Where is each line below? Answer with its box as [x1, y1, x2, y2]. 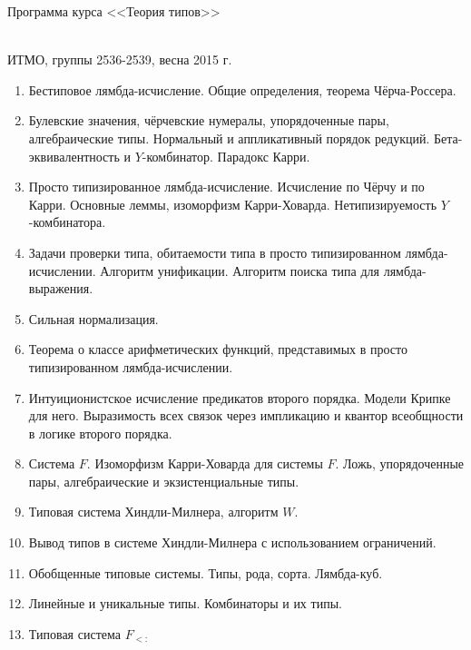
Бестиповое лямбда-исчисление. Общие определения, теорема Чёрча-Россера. [28, 80, 456, 99]
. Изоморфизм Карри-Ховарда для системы [86, 454, 323, 473]
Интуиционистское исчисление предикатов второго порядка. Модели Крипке [28, 388, 451, 407]
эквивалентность [28, 146, 120, 165]
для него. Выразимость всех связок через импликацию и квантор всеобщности [28, 406, 464, 425]
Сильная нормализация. [28, 309, 159, 328]
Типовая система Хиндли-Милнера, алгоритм [28, 502, 279, 521]
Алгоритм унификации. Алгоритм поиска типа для [100, 261, 380, 280]
